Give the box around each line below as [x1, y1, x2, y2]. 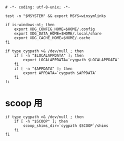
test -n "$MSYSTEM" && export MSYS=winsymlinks [5, 14, 106, 19]
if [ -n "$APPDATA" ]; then [14, 66, 72, 71]
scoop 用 [5, 98, 42, 109]
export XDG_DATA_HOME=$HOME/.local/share [14, 31, 101, 36]
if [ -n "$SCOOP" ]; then [14, 118, 68, 124]
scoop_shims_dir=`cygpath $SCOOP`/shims [23, 123, 108, 128]
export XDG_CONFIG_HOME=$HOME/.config [14, 27, 95, 32]
